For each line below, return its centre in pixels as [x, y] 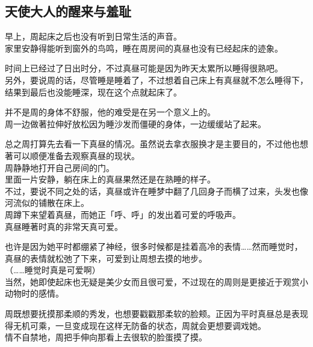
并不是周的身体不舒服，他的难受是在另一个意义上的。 [110, 112]
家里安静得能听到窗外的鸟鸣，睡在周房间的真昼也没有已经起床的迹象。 [144, 48]
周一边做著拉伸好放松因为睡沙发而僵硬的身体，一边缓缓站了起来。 [135, 123]
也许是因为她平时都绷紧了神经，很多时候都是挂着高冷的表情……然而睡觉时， [154, 246]
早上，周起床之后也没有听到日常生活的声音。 [93, 36]
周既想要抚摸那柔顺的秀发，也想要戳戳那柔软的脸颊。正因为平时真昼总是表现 [156, 314]
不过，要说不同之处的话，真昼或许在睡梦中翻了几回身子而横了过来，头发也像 [156, 191]
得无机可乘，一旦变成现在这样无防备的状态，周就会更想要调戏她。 [135, 325]
